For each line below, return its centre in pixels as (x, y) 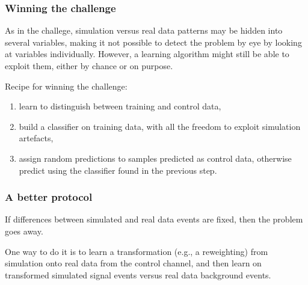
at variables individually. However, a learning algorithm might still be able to (147, 54)
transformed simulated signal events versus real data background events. (138, 274)
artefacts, (36, 138)
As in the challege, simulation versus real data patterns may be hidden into (144, 30)
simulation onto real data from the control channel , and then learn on (133, 263)
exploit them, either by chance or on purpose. (89, 66)
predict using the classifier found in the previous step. (118, 170)
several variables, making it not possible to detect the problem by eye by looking (153, 42)
